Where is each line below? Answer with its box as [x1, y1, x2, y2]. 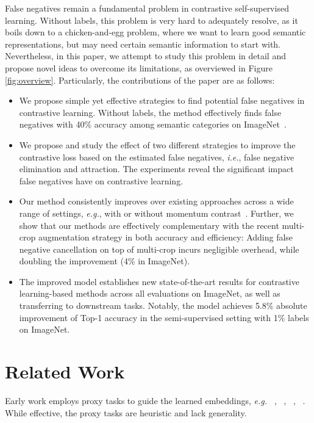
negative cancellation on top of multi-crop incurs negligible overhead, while [19, 242, 299, 255]
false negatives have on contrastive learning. [19, 174, 184, 187]
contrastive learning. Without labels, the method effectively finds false [19, 106, 282, 118]
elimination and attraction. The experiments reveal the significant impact [19, 162, 294, 175]
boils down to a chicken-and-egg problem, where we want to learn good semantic [5, 26, 306, 38]
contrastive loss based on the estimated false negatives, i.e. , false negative [19, 150, 294, 163]
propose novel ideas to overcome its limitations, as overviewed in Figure [5, 61, 273, 74]
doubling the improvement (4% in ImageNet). [19, 255, 190, 267]
